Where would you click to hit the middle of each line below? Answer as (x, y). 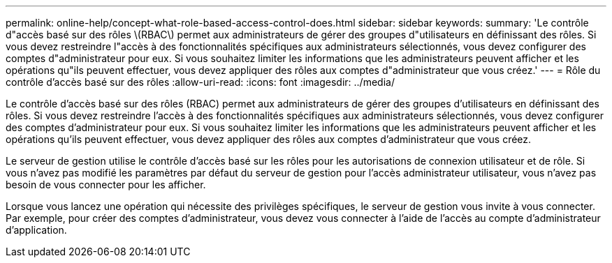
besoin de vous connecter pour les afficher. (106, 185)
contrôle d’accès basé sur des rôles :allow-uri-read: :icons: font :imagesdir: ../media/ (200, 82)
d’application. (36, 230)
